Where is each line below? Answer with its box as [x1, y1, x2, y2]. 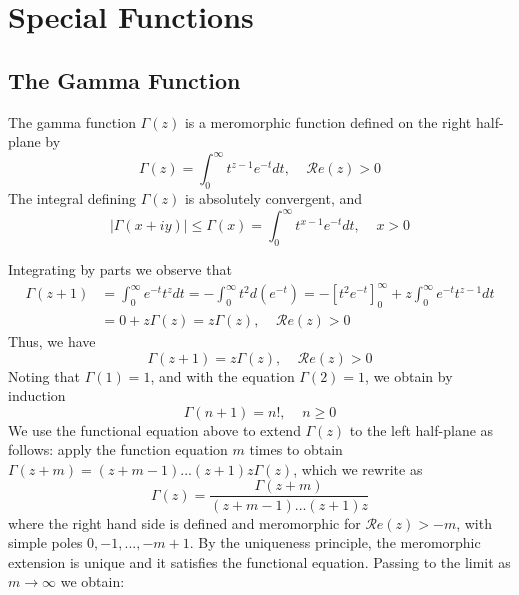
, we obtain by [365, 365, 453, 386]
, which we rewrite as [293, 458, 423, 479]
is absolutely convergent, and [184, 188, 363, 209]
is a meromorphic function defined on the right [184, 111, 472, 132]
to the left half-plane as [349, 419, 494, 440]
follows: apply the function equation [8, 439, 228, 460]
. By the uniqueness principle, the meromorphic [189, 532, 481, 553]
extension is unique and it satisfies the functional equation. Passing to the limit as [8, 551, 511, 572]
